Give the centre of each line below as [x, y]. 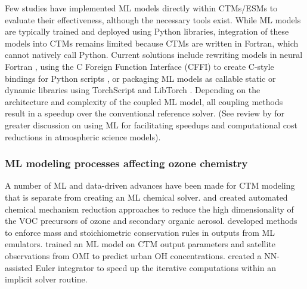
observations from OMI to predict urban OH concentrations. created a [133, 255]
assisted [19, 267]
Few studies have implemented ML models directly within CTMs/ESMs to [141, 8]
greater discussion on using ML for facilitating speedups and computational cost [151, 124]
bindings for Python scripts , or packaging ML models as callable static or [140, 78]
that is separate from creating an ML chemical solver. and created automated [146, 197]
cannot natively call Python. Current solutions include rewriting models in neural [154, 55]
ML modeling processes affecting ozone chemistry [126, 163]
